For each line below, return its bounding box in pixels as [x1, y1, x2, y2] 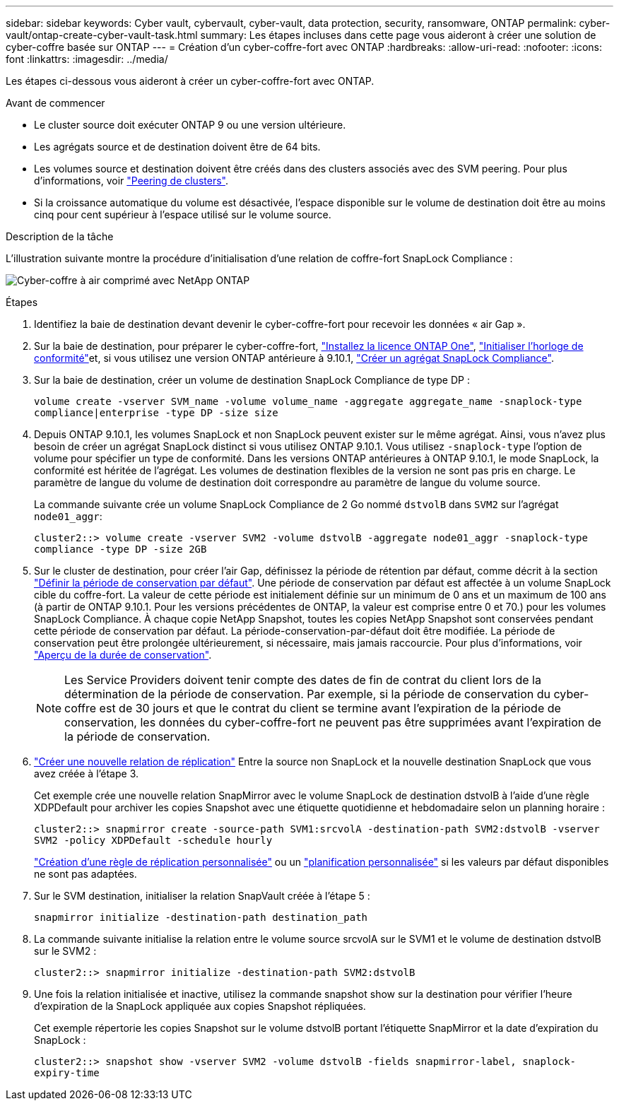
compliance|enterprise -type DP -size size [34, 407, 278, 418]
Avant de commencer [6, 97, 105, 109]
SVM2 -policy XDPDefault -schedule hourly [34, 835, 273, 846]
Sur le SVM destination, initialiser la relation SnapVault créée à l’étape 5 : [34, 890, 370, 902]
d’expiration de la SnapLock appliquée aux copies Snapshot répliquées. [34, 1000, 366, 1012]
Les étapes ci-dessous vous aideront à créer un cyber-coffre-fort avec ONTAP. [6, 75, 375, 87]
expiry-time [34, 1067, 100, 1078]
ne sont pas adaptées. [34, 868, 137, 880]
